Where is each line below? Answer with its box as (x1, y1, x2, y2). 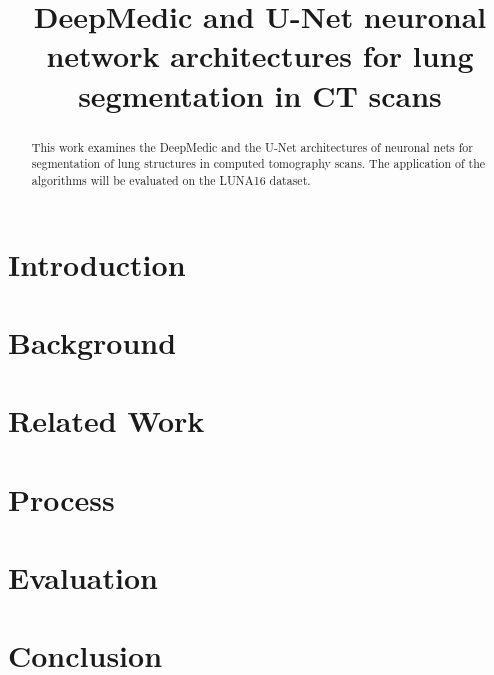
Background (8, 321, 177, 362)
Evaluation (8, 557, 158, 598)
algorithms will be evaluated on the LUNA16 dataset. (31, 171, 311, 188)
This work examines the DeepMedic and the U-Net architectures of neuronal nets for (31, 138, 473, 155)
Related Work (8, 400, 205, 441)
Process (8, 478, 115, 519)
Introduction (8, 243, 186, 284)
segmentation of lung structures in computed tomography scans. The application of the (31, 155, 486, 172)
